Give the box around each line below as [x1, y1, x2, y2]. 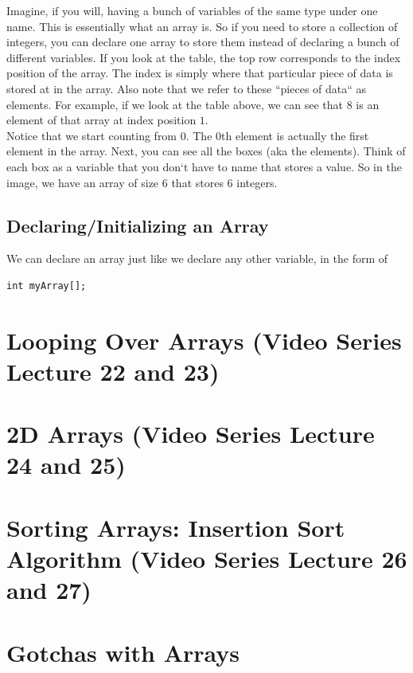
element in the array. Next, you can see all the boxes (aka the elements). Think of [6, 143, 406, 159]
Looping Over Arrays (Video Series [6, 323, 402, 356]
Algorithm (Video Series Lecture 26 [6, 542, 407, 575]
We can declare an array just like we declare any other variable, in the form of [6, 250, 388, 267]
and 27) [6, 573, 92, 606]
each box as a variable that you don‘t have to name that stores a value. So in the [6, 158, 402, 174]
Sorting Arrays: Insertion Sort [6, 511, 345, 543]
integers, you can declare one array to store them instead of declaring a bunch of [6, 33, 399, 50]
